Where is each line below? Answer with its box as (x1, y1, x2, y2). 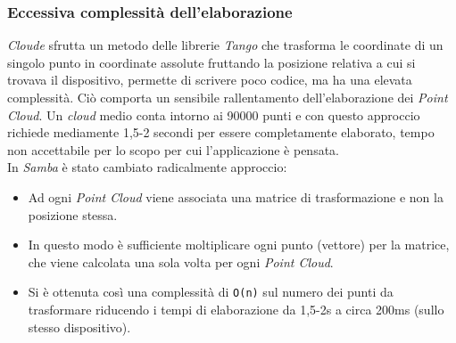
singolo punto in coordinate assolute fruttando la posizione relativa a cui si (7, 53, 416, 71)
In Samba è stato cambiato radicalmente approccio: (7, 158, 287, 176)
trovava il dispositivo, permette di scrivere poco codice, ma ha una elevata (7, 70, 412, 89)
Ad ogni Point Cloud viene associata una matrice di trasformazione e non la (28, 187, 444, 206)
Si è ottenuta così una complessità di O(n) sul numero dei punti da (28, 282, 394, 301)
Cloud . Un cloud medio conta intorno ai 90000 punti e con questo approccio (7, 105, 420, 124)
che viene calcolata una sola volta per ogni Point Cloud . (28, 252, 334, 271)
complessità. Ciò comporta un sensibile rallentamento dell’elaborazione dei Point (7, 88, 448, 106)
